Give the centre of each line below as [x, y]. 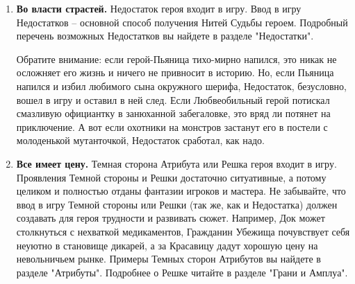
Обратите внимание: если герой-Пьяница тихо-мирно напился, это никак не [176, 59]
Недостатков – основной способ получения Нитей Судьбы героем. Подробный [182, 22]
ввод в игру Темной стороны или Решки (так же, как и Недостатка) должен [177, 204]
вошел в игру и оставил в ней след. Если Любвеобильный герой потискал [173, 99]
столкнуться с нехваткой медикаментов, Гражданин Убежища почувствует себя [183, 231]
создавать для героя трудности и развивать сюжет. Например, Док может [171, 218]
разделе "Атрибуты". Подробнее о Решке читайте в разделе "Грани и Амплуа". [182, 272]
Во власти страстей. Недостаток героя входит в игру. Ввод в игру [159, 8]
